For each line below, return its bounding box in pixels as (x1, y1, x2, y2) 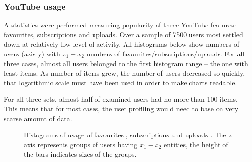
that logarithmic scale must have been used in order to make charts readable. (4, 77, 237, 87)
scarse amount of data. (4, 113, 72, 123)
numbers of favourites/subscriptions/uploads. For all (86, 49, 245, 58)
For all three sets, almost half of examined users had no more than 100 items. (4, 94, 238, 104)
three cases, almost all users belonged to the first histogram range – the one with (4, 58, 248, 68)
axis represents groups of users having (24, 139, 138, 149)
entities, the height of (164, 139, 228, 149)
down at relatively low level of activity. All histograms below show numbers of (4, 39, 239, 49)
